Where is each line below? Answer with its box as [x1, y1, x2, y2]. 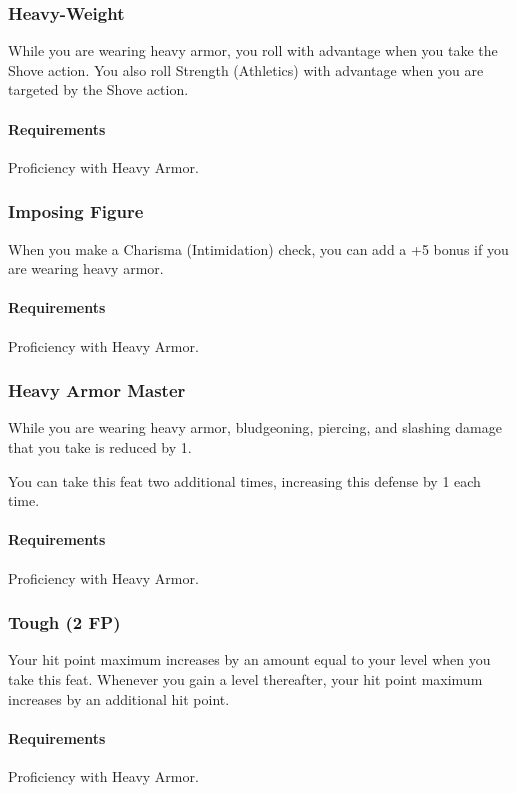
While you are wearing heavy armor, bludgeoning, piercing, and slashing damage [8, 417, 502, 438]
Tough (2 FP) [8, 610, 121, 635]
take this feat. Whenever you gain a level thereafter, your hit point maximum [8, 668, 483, 689]
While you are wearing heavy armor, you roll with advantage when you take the [8, 40, 498, 61]
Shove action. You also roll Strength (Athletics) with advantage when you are [8, 59, 484, 80]
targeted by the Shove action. [8, 79, 189, 100]
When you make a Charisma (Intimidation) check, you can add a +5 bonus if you [8, 238, 509, 259]
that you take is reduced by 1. [8, 437, 192, 457]
